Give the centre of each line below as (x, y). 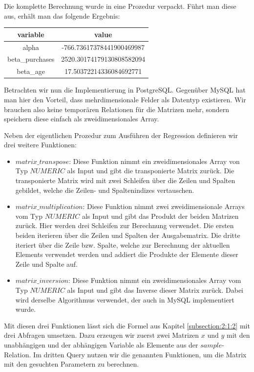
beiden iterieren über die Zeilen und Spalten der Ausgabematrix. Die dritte (128, 235)
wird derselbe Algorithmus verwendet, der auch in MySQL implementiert (125, 299)
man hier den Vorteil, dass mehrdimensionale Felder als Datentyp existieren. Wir (125, 99)
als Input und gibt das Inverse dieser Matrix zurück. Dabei (155, 290)
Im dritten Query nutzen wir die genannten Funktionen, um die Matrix (140, 354)
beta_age (31, 71)
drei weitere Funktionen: (40, 145)
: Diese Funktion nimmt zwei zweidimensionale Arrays (164, 206)
